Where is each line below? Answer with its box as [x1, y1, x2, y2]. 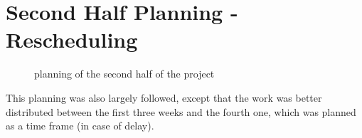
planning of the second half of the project [34, 66, 215, 81]
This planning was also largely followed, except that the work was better [6, 90, 322, 105]
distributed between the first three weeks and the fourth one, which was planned [6, 104, 356, 119]
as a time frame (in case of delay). [6, 118, 154, 133]
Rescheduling [6, 25, 138, 54]
